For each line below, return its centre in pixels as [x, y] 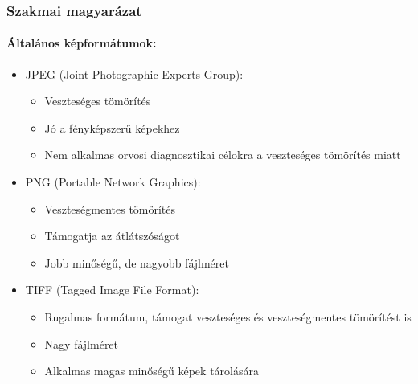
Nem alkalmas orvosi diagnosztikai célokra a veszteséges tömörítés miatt [223, 155]
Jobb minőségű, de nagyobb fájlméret [137, 262]
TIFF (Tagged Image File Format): [112, 290]
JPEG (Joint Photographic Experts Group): [134, 74]
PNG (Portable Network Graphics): [113, 182]
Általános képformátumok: [82, 43]
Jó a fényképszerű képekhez [112, 127]
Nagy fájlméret [82, 343]
